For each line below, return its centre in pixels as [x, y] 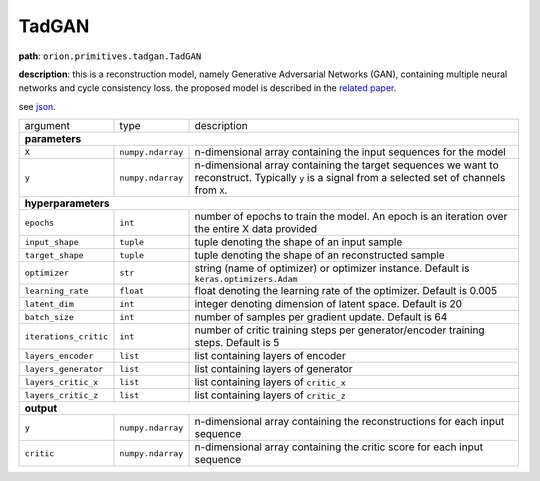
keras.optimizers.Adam [246, 279]
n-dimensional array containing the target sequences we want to [346, 165]
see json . [37, 106]
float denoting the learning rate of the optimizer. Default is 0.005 [346, 291]
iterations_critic [66, 336]
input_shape [51, 241]
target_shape [54, 255]
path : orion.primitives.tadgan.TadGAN [110, 56]
